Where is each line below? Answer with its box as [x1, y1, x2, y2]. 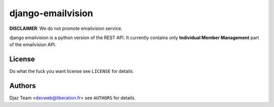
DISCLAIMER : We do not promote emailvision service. [9, 25, 123, 31]
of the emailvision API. [9, 42, 56, 48]
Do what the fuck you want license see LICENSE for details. [9, 68, 134, 75]
